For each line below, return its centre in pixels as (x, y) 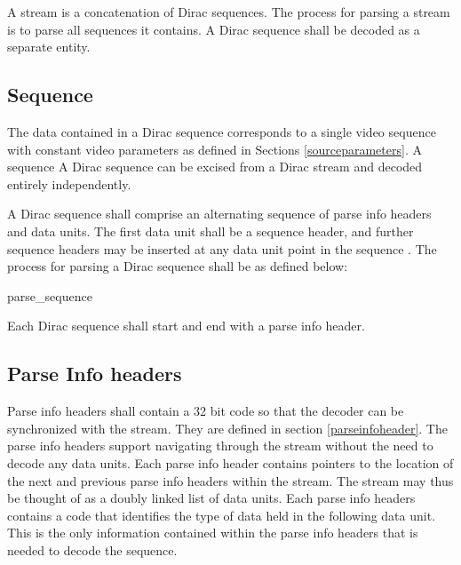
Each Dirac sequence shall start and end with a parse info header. (186, 326)
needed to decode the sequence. (92, 549)
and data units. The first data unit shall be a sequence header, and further (211, 231)
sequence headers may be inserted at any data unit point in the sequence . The (222, 248)
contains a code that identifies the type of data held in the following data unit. (222, 515)
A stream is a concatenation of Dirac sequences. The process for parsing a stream (229, 12)
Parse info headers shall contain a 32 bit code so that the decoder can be (206, 411)
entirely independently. (69, 183)
